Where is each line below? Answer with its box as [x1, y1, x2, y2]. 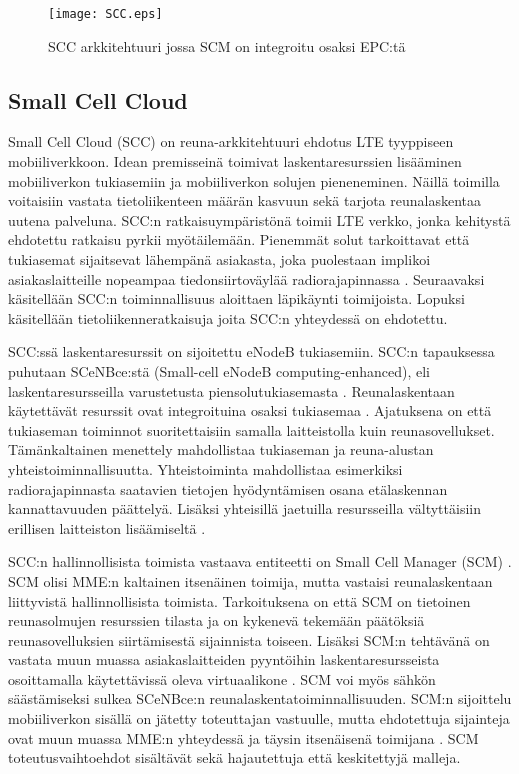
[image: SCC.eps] [48, 7, 163, 21]
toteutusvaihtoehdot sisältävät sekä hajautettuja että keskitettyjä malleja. [8, 747, 461, 768]
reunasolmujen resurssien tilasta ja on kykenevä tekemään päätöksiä [8, 610, 425, 631]
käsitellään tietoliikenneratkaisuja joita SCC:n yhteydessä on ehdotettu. [8, 307, 448, 328]
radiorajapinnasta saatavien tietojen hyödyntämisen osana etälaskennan [8, 478, 448, 499]
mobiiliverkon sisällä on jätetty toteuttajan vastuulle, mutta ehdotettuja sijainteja [8, 708, 510, 729]
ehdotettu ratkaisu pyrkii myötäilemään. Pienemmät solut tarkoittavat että [8, 229, 470, 250]
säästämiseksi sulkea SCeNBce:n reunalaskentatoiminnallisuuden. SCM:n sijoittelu [8, 688, 512, 709]
